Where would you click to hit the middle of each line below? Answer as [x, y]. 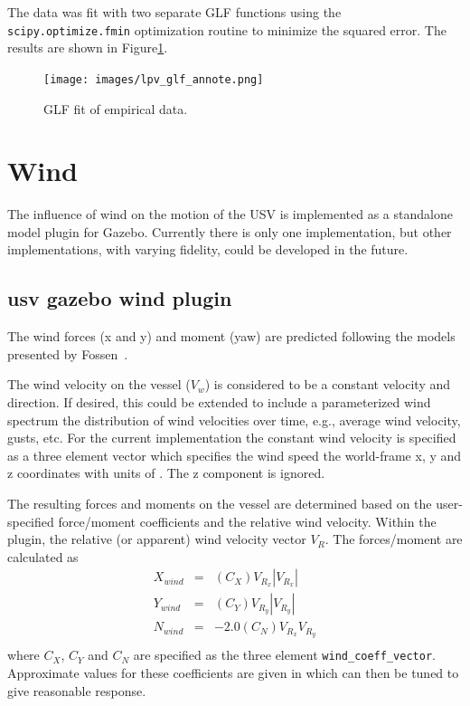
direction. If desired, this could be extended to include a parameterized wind [219, 401]
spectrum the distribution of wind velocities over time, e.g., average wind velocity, [234, 420]
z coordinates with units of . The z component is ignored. [166, 473]
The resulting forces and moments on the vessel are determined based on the [220, 503]
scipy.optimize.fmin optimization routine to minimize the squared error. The [227, 29]
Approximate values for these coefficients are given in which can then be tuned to [233, 672]
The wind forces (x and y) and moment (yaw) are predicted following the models [231, 336]
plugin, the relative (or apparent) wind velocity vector [157, 539]
